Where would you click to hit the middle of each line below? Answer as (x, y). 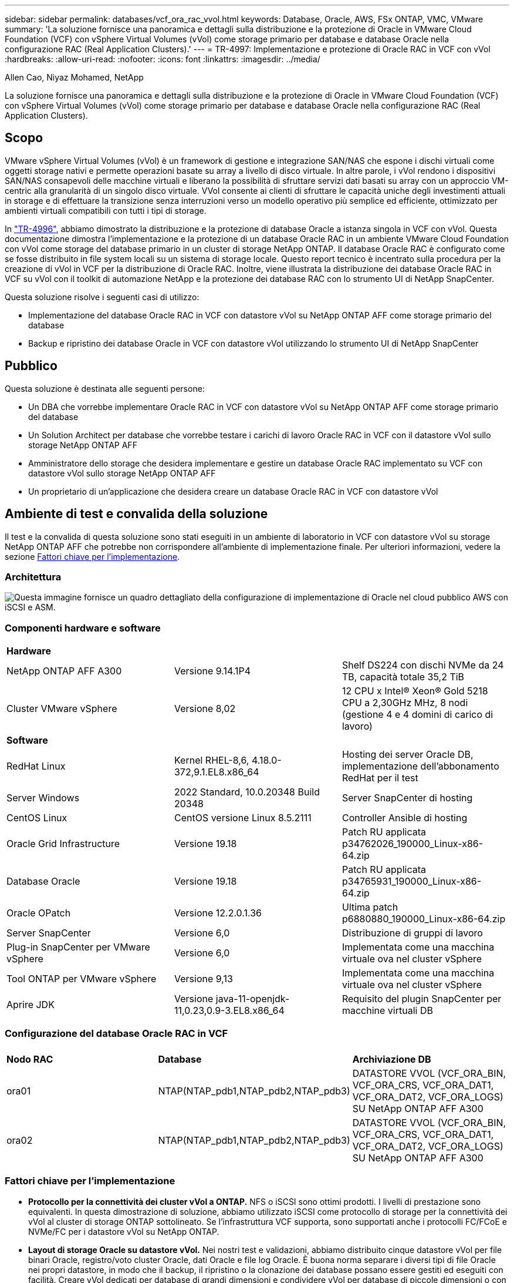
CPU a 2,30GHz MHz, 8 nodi (405, 703)
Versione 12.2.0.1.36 (218, 913)
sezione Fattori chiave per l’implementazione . (92, 556)
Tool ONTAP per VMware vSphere (82, 979)
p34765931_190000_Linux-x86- (412, 881)
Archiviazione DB (392, 1059)
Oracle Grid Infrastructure (63, 844)
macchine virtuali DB (387, 1011)
